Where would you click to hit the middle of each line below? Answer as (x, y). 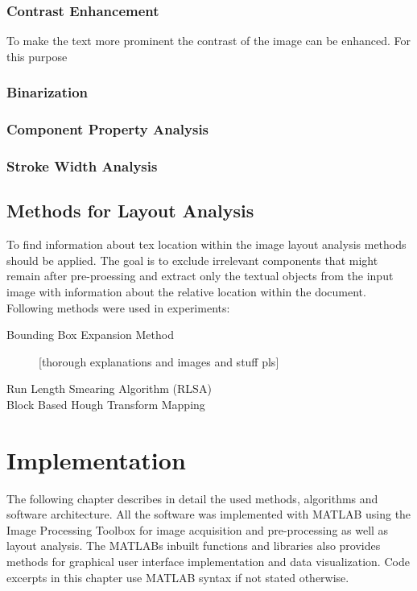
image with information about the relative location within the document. (186, 291)
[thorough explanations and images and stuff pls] (159, 361)
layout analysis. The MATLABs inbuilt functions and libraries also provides (194, 546)
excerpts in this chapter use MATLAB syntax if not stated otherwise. (178, 577)
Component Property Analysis (108, 129)
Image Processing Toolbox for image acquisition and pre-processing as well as (198, 529)
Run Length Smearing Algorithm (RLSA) (109, 388)
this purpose (37, 56)
